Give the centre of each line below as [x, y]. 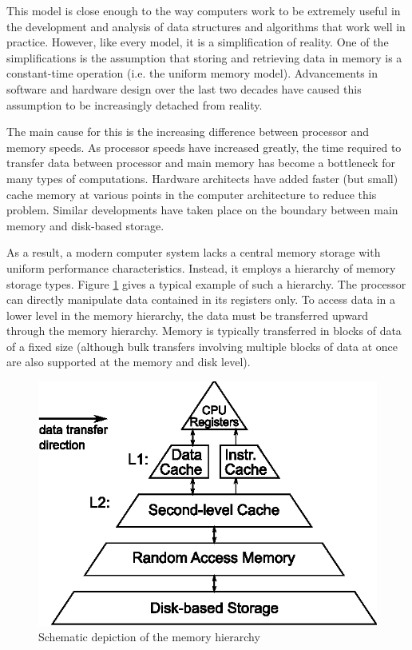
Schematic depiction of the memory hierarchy [149, 637]
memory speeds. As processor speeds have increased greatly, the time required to [204, 147]
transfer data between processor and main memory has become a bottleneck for [201, 163]
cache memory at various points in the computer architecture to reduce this [192, 194]
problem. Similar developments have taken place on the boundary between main [202, 210]
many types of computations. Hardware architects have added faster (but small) [202, 178]
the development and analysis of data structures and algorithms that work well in [206, 26]
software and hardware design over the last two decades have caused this [184, 88]
